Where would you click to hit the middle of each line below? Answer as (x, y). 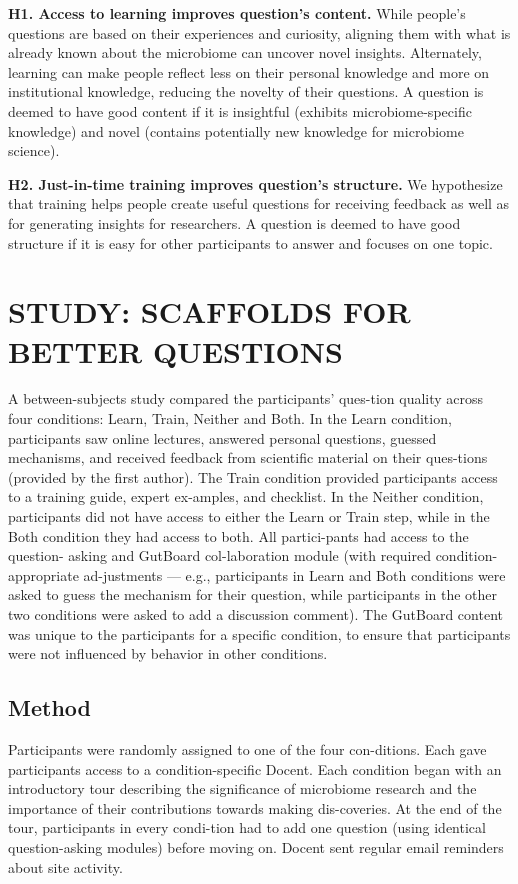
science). (34, 150)
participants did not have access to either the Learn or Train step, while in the (249, 516)
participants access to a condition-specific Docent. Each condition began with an (255, 768)
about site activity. (65, 866)
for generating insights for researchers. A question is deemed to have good (234, 222)
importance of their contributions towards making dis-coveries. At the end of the (255, 807)
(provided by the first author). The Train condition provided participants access (253, 476)
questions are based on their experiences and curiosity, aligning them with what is (259, 32)
